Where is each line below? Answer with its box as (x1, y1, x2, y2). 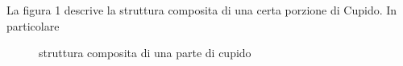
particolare (6, 17, 60, 34)
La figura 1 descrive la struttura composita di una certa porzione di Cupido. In (6, 2, 397, 18)
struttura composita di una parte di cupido (39, 44, 251, 61)
